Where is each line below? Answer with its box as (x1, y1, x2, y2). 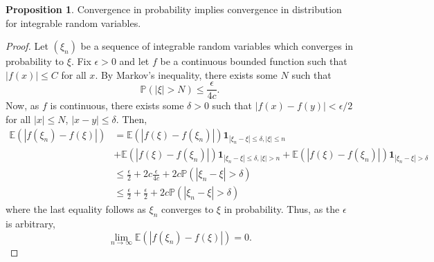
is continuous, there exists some (50, 98, 184, 113)
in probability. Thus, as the (224, 202, 340, 216)
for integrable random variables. (6, 15, 141, 30)
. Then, (116, 112, 147, 127)
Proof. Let (6, 39, 48, 53)
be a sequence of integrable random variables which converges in (80, 39, 354, 53)
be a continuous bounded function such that (160, 54, 347, 68)
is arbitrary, (6, 216, 55, 230)
